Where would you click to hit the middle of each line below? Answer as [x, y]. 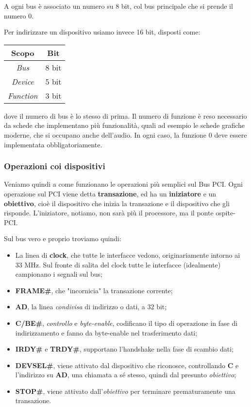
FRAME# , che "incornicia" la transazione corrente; [94, 290]
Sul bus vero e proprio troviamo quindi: [63, 239]
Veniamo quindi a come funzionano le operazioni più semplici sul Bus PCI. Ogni [123, 184]
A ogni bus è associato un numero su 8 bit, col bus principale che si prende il [118, 6]
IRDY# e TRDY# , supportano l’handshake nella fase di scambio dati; [125, 349]
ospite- [226, 213]
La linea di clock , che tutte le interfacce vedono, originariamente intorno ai [128, 255]
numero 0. [19, 15]
